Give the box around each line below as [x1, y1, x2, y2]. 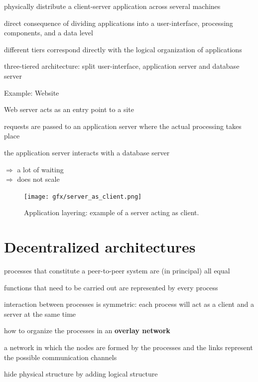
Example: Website [4, 87, 59, 98]
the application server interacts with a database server [4, 147, 170, 157]
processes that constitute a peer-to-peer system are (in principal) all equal [4, 265, 230, 276]
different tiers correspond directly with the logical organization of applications [4, 44, 242, 54]
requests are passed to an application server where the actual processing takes [4, 121, 242, 131]
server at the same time [4, 308, 76, 319]
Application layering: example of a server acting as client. [24, 207, 199, 218]
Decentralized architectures [4, 237, 196, 257]
